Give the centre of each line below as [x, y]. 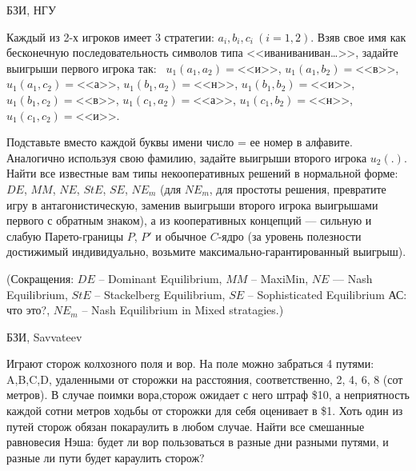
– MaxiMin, [280, 278]
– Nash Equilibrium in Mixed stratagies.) [183, 310]
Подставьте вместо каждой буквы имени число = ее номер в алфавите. [180, 142]
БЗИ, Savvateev [44, 336]
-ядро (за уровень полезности [290, 235]
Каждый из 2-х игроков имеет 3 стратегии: [110, 36]
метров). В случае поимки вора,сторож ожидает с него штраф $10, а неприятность [208, 395]
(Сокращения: [40, 278]
